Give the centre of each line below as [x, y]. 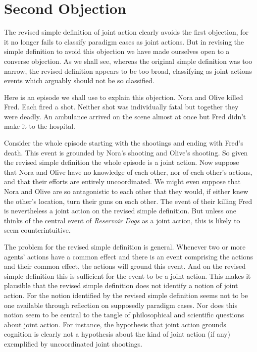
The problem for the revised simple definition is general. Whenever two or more [125, 247]
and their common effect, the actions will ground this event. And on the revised [125, 266]
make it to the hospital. [40, 126]
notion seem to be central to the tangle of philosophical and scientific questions [124, 315]
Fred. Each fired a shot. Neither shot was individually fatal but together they [121, 107]
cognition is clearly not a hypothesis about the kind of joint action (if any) [117, 334]
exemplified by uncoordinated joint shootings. [73, 343]
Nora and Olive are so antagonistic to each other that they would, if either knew [126, 191]
